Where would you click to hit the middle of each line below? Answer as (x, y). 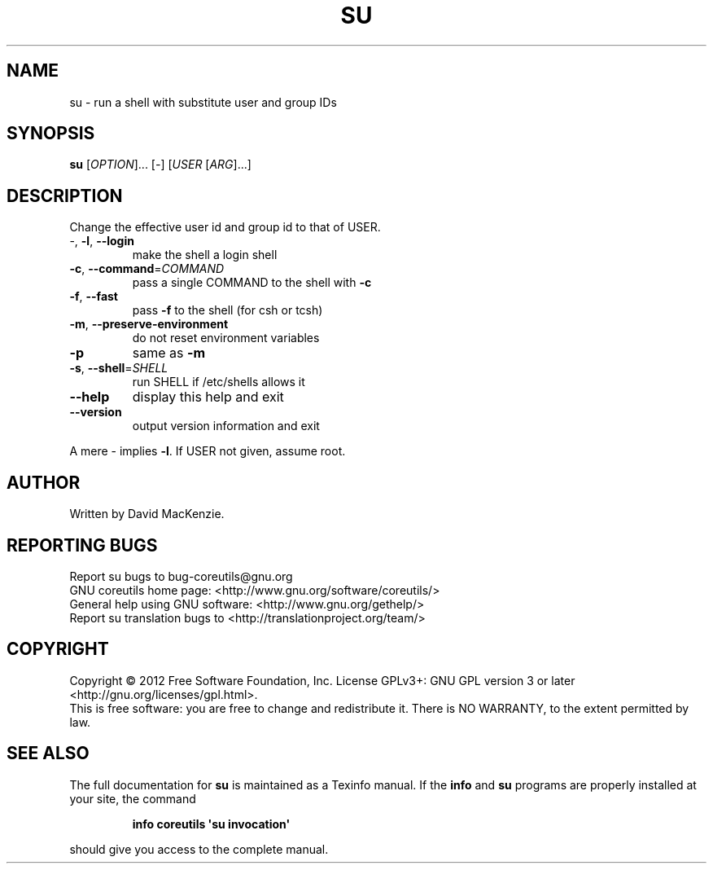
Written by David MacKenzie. (147, 514)
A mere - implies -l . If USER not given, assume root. (208, 451)
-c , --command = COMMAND (147, 269)
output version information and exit (226, 426)
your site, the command (133, 798)
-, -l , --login (102, 241)
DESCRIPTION (65, 196)
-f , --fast (94, 297)
